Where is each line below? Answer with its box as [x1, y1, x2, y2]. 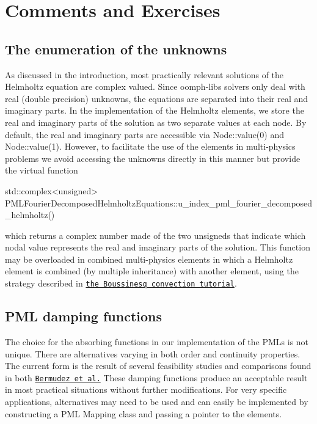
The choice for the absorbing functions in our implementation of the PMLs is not [5, 335, 309, 348]
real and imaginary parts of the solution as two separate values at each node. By [5, 115, 307, 128]
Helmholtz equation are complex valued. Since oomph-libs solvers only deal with [5, 80, 305, 93]
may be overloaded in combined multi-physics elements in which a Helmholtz [5, 252, 293, 265]
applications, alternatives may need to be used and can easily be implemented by [5, 395, 308, 408]
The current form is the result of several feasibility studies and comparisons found [5, 359, 312, 372]
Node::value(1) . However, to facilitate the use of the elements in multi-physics [5, 140, 296, 153]
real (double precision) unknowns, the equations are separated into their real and [5, 92, 308, 104]
